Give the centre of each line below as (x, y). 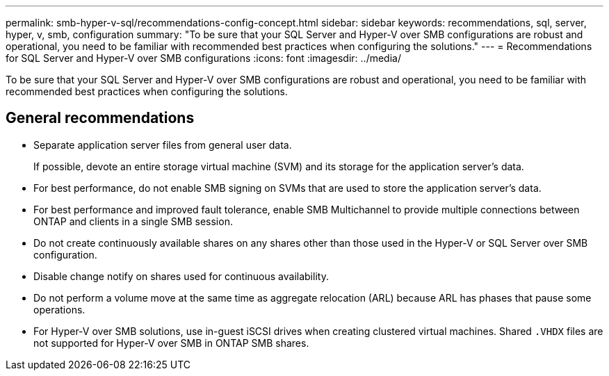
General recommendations (100, 118)
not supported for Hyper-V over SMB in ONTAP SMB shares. (171, 343)
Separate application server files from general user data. (163, 145)
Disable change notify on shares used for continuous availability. (181, 276)
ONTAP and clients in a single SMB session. (133, 221)
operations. (59, 309)
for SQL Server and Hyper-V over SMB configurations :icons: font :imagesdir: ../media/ (203, 58)
